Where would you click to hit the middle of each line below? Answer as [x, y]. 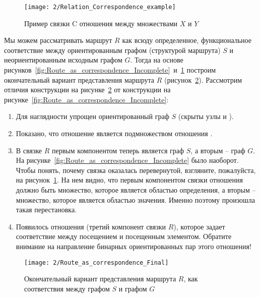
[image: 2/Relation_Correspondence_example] [100, 7]
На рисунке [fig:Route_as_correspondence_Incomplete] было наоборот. [127, 160]
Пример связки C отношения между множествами [101, 23]
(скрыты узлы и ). [206, 116]
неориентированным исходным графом [63, 60]
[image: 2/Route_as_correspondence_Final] [96, 262]
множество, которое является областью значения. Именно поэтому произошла [136, 199]
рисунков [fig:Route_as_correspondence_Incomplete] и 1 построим [110, 70]
